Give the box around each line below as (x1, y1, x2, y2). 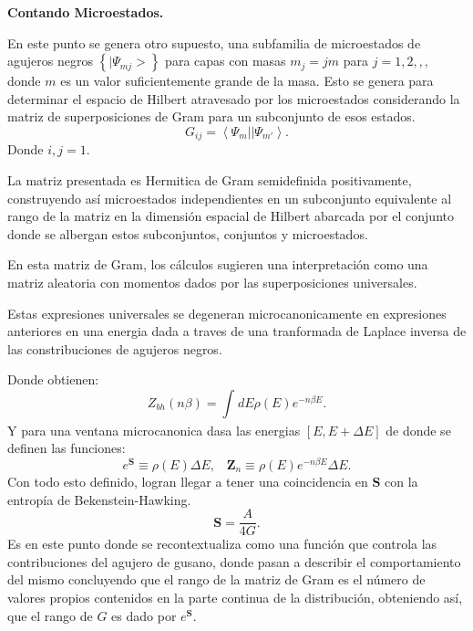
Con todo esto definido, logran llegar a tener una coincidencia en (7, 472, 368, 491)
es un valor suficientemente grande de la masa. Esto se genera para (60, 71, 434, 90)
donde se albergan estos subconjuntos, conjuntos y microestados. (7, 224, 368, 243)
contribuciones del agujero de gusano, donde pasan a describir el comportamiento (7, 552, 461, 571)
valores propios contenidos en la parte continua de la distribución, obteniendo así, (7, 588, 463, 607)
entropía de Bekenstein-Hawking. (7, 489, 191, 509)
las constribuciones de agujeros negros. (7, 339, 222, 358)
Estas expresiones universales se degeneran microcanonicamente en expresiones (7, 303, 447, 322)
